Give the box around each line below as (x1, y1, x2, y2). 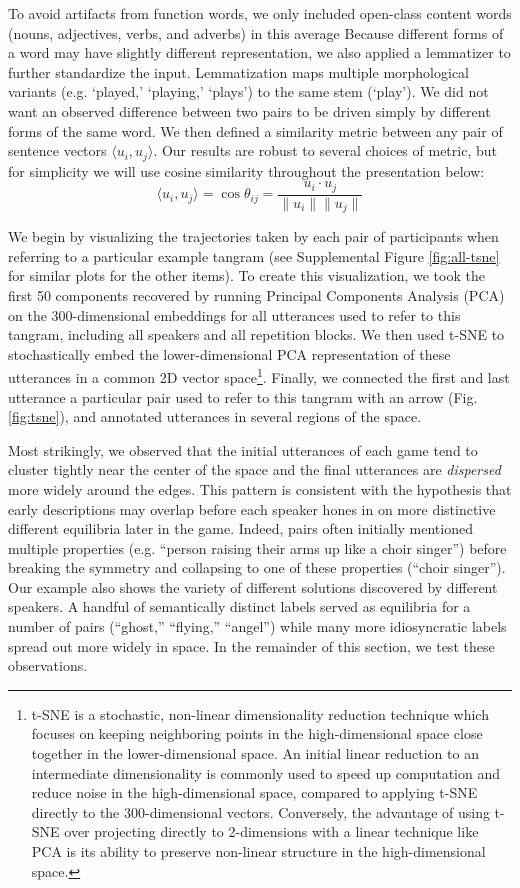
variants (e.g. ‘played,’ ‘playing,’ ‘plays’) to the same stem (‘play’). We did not (8, 81, 489, 102)
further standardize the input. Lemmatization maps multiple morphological (8, 61, 469, 82)
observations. (8, 655, 88, 676)
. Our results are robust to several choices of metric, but (153, 140, 497, 161)
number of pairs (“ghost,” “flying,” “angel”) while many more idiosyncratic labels (8, 616, 507, 637)
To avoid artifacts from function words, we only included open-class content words (8, 3, 512, 23)
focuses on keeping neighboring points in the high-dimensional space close (31, 723, 483, 744)
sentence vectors (8, 140, 107, 161)
